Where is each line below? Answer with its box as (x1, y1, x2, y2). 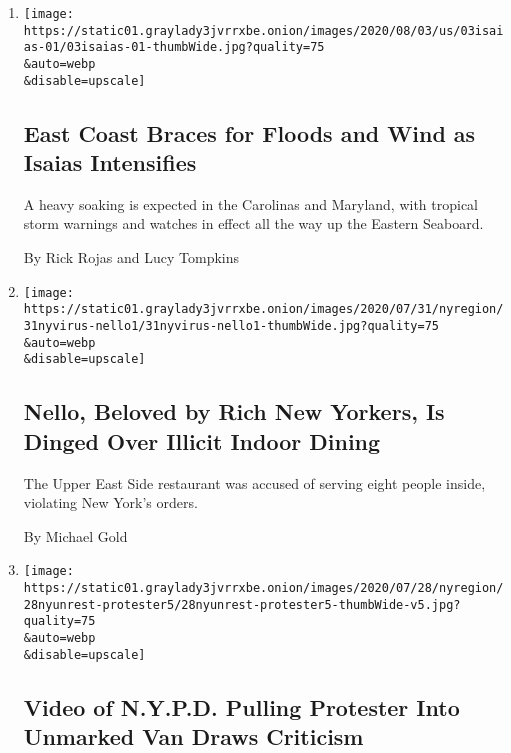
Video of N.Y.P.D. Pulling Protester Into (23, 691, 460, 722)
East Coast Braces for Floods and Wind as (23, 117, 476, 148)
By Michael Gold (23, 525, 128, 546)
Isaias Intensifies (23, 147, 197, 178)
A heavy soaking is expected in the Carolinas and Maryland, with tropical (23, 193, 479, 214)
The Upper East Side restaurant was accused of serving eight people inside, (23, 472, 486, 493)
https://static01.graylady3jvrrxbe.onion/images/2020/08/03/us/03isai (23, 23, 504, 38)
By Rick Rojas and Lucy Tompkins (23, 247, 240, 268)
